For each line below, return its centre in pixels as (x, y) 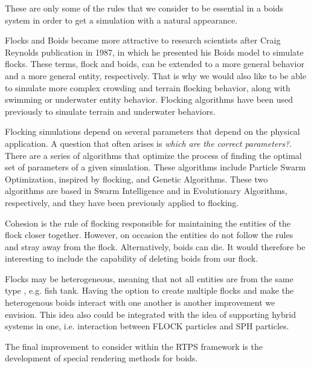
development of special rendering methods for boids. (101, 358)
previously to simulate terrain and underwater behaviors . (110, 111)
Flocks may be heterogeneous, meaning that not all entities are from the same (149, 278)
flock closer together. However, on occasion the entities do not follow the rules (149, 235)
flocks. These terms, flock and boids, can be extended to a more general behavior (155, 64)
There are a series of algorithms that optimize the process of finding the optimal (153, 155)
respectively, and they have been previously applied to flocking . (122, 202)
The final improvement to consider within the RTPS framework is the (134, 346)
